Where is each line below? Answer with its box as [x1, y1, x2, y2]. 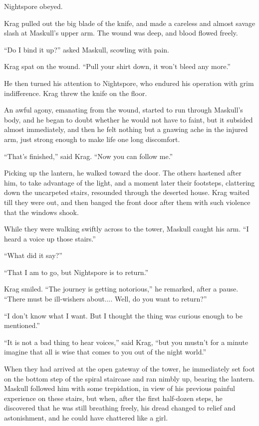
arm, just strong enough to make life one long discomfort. [4, 133, 180, 144]
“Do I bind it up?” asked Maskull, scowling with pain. [4, 44, 170, 54]
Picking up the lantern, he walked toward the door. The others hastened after [4, 167, 242, 178]
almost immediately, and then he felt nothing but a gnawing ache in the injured [4, 124, 248, 134]
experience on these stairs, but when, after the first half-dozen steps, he [4, 392, 223, 403]
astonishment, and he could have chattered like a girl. [4, 412, 168, 422]
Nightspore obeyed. [4, 1, 63, 11]
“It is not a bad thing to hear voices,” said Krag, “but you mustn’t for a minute [4, 336, 249, 347]
